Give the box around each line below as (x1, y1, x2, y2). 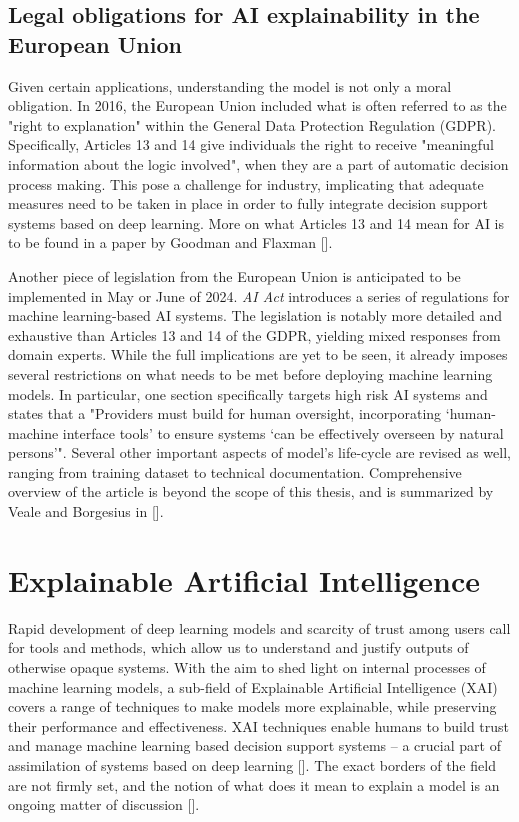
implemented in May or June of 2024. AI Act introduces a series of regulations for (8, 285, 510, 306)
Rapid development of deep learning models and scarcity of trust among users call (8, 617, 511, 638)
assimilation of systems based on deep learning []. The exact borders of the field (8, 754, 496, 775)
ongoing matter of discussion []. (8, 794, 200, 815)
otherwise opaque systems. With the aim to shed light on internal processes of (8, 656, 486, 677)
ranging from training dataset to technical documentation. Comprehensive (8, 461, 462, 482)
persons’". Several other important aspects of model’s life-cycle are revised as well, (8, 442, 511, 463)
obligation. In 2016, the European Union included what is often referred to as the (8, 95, 507, 116)
